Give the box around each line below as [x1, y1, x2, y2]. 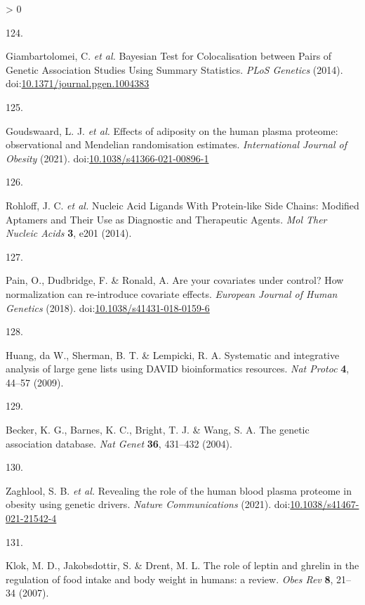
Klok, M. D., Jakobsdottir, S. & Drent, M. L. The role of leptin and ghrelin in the [6, 558, 359, 573]
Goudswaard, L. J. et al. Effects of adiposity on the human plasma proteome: [6, 123, 338, 138]
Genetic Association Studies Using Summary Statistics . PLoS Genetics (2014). [6, 62, 343, 77]
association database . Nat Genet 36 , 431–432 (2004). [6, 436, 232, 450]
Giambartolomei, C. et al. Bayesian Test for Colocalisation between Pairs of [6, 48, 332, 63]
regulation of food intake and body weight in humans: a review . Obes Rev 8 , [6, 571, 333, 586]
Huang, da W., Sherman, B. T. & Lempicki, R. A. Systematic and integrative [6, 347, 340, 362]
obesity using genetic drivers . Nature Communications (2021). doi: [6, 497, 291, 512]
